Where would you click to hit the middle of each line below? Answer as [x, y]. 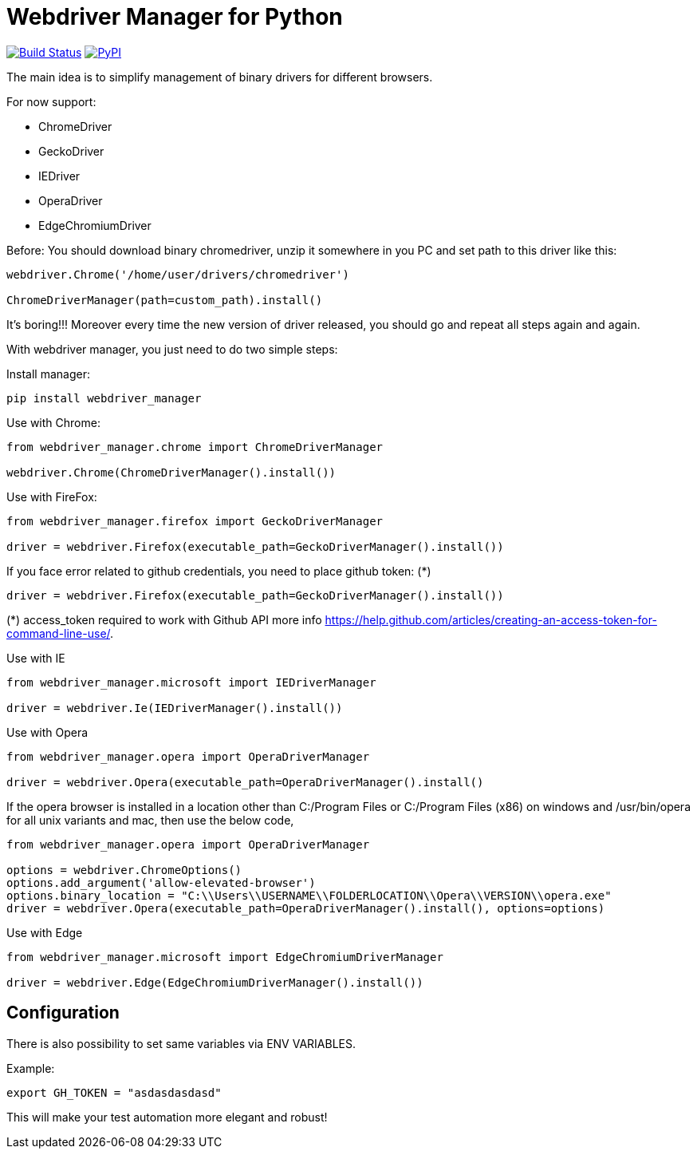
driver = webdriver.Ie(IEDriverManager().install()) [175, 708]
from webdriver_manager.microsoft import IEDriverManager [191, 682]
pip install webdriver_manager [104, 398]
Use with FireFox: [52, 496]
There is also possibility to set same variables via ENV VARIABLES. [181, 1043]
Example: [31, 1068]
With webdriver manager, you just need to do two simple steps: [172, 349]
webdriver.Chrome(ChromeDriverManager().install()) [171, 472]
